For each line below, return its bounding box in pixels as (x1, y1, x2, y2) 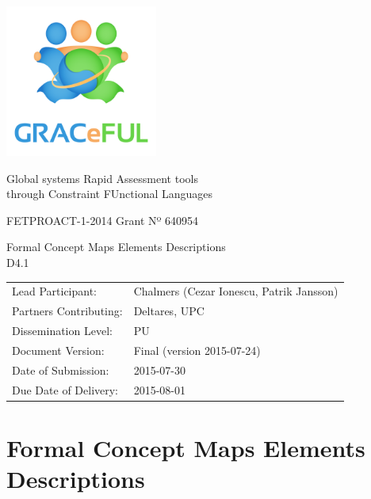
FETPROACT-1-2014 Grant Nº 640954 (6, 211, 199, 228)
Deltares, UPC (133, 303, 205, 319)
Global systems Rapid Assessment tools (6, 170, 198, 186)
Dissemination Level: (12, 322, 113, 338)
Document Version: (12, 341, 105, 358)
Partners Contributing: (12, 303, 123, 319)
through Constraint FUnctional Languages (6, 185, 213, 202)
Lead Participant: (12, 283, 98, 299)
